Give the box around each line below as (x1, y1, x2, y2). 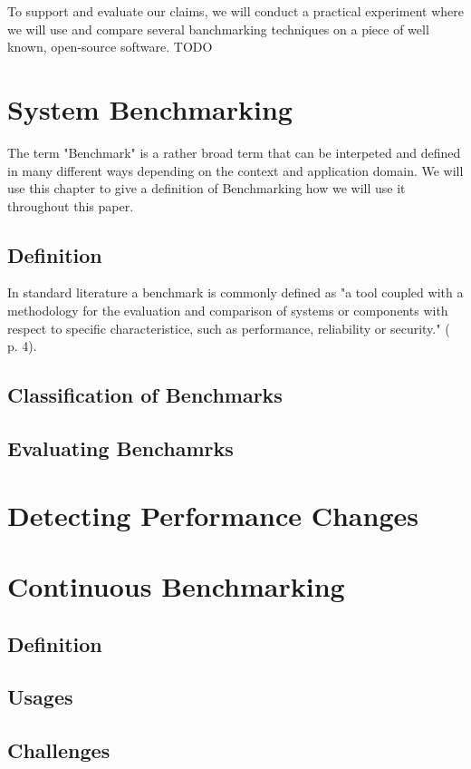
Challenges (7, 736, 111, 764)
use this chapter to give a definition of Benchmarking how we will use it (7, 179, 406, 198)
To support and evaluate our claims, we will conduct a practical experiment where (7, 2, 464, 20)
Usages (7, 683, 73, 711)
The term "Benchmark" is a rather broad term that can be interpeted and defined (7, 142, 461, 161)
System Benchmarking (7, 90, 293, 127)
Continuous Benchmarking (7, 567, 345, 604)
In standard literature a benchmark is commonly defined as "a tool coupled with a (7, 283, 464, 302)
